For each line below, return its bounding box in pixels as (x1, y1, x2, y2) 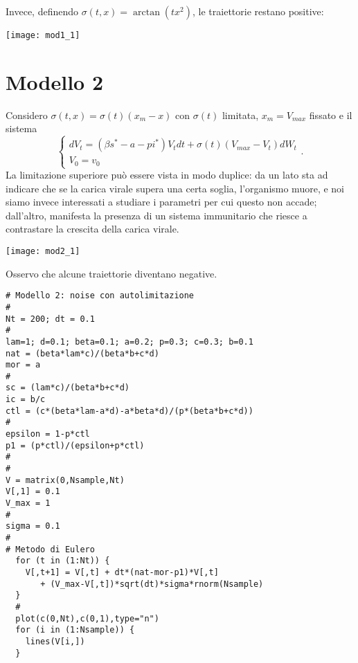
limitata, (222, 107, 259, 122)
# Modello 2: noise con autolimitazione (6, 291, 195, 301)
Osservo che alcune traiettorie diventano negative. (6, 266, 217, 280)
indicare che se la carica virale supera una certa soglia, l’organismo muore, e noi (6, 181, 344, 195)
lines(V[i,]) (25, 636, 85, 646)
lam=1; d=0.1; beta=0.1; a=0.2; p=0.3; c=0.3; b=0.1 (6, 336, 253, 347)
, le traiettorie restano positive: (193, 4, 324, 18)
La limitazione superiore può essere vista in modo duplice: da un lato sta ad (6, 167, 328, 181)
